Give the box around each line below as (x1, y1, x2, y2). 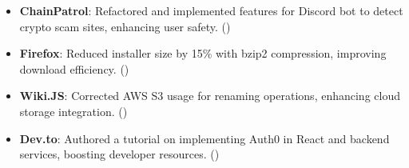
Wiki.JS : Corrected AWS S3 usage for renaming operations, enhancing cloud (19, 87, 400, 104)
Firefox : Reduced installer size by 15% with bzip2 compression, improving (19, 45, 387, 62)
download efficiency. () (19, 60, 129, 77)
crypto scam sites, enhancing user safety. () (19, 18, 231, 34)
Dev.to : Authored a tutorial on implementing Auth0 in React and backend (19, 130, 390, 146)
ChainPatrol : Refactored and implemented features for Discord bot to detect (19, 2, 403, 18)
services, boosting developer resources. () (19, 146, 220, 162)
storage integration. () (19, 102, 128, 119)
